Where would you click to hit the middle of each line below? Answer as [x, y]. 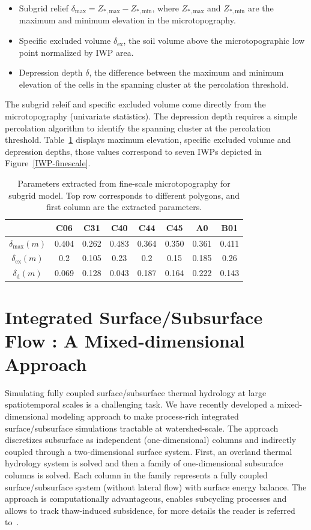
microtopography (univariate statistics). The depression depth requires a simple [151, 116]
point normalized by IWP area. [76, 52]
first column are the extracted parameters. [124, 207]
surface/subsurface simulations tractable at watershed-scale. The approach [142, 428]
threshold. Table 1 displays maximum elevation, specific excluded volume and [148, 140]
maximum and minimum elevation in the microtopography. [127, 20]
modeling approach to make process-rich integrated [145, 416]
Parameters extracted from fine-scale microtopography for [124, 183]
